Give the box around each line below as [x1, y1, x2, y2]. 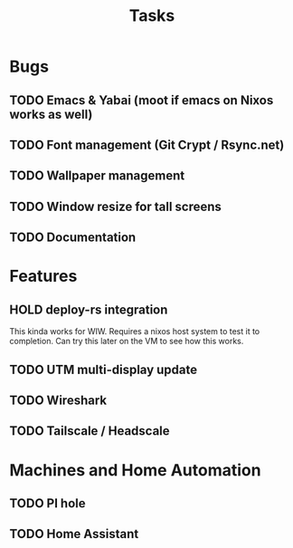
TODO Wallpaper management [9, 168, 185, 184]
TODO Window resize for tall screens [9, 198, 222, 214]
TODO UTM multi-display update [9, 361, 198, 377]
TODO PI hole [9, 495, 86, 511]
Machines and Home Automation [9, 459, 261, 480]
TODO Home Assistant [9, 526, 139, 542]
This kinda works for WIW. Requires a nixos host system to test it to [9, 326, 260, 337]
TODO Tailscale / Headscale [9, 423, 170, 439]
